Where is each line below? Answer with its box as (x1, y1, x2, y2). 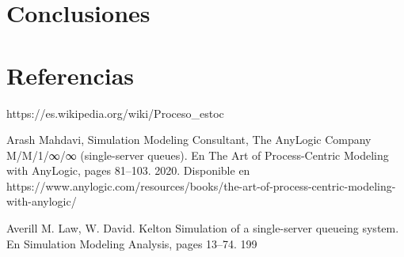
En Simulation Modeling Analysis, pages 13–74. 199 (6, 235, 257, 251)
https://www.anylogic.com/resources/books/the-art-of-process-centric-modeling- (6, 177, 396, 194)
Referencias (6, 59, 135, 91)
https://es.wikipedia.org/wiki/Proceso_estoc (6, 104, 224, 121)
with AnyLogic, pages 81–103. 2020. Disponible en (6, 162, 250, 179)
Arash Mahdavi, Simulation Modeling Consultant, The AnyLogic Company (6, 131, 372, 148)
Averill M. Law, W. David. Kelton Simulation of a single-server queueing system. (6, 220, 399, 236)
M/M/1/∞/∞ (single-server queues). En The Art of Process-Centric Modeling (6, 146, 389, 163)
